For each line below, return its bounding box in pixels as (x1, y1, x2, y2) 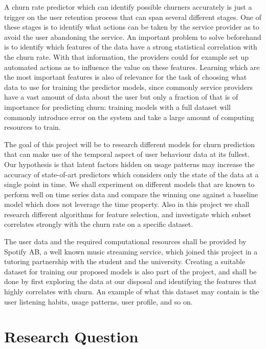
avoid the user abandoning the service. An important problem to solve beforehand (4, 31, 261, 42)
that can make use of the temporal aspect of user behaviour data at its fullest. (4, 149, 250, 159)
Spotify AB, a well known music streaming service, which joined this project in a (4, 246, 258, 257)
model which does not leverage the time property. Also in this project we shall (4, 199, 250, 210)
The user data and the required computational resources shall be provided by (4, 236, 247, 247)
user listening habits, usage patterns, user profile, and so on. (4, 296, 193, 307)
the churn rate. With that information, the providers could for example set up (4, 51, 249, 62)
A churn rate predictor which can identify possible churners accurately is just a (4, 2, 252, 12)
